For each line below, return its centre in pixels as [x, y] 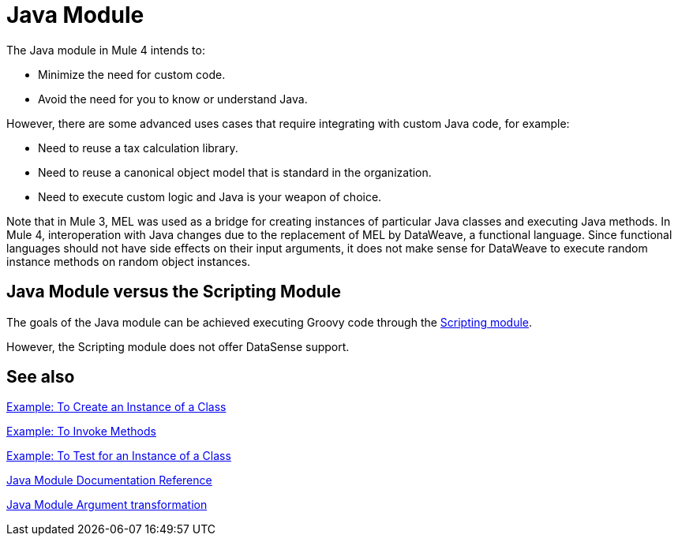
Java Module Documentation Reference [109, 480]
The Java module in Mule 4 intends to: [106, 50]
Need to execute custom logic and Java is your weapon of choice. [210, 196]
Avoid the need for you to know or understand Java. [173, 99]
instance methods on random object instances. [129, 261]
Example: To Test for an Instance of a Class [119, 456]
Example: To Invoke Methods [81, 432]
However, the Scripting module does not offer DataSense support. [178, 346]
